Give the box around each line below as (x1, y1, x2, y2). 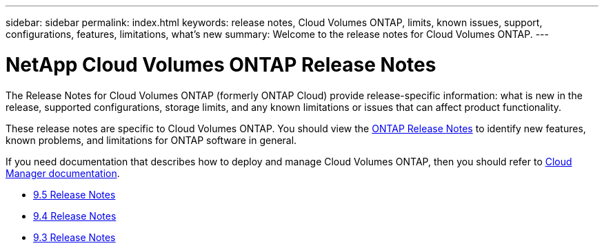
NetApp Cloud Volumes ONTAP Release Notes (6, 52, 436, 76)
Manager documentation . (6, 167, 120, 179)
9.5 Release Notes (33, 188, 116, 200)
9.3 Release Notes (33, 231, 116, 243)
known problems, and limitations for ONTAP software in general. (6, 134, 297, 146)
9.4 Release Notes (33, 209, 117, 222)
